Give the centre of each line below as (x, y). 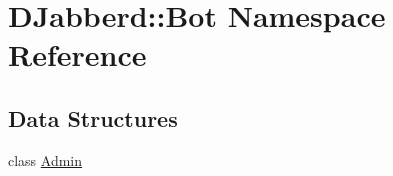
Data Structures (93, 117)
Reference (77, 54)
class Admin (45, 159)
